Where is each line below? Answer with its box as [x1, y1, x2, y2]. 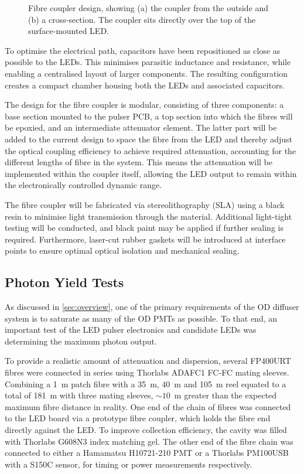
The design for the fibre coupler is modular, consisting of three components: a [5, 98, 284, 111]
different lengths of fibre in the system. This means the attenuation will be [5, 156, 273, 168]
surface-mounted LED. [28, 25, 109, 37]
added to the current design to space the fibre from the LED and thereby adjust [5, 132, 293, 145]
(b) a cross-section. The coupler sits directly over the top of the [28, 13, 256, 25]
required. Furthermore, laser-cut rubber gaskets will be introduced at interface [5, 233, 286, 245]
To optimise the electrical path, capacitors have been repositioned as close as [5, 44, 281, 56]
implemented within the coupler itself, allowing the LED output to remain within [5, 167, 297, 179]
